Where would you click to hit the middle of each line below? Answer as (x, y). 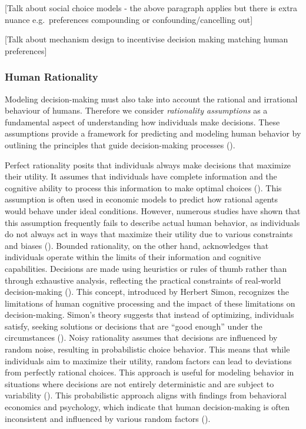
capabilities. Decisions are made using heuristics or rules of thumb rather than (146, 268)
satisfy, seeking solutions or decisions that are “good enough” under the (134, 326)
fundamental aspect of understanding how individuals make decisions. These (142, 122)
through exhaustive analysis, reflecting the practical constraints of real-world (143, 280)
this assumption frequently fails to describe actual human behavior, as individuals (152, 222)
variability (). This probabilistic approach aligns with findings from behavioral (146, 395)
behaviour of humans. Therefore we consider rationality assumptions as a (136, 110)
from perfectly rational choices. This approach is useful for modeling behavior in (149, 372)
